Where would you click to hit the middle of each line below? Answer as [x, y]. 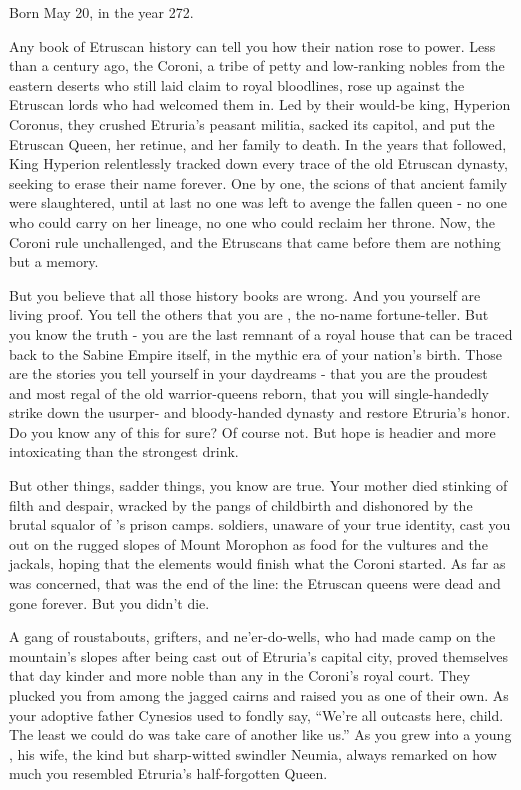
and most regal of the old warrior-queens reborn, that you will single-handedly [249, 392]
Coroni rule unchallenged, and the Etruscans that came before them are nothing [255, 241]
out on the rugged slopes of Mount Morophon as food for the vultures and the [248, 543]
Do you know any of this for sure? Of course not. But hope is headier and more [252, 431]
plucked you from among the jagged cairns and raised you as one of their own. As [259, 695]
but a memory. [54, 261]
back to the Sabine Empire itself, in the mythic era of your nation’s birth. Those [255, 353]
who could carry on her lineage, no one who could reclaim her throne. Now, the [252, 221]
